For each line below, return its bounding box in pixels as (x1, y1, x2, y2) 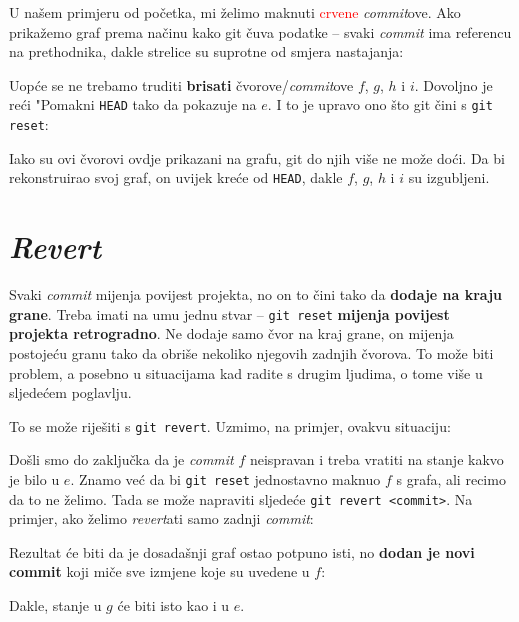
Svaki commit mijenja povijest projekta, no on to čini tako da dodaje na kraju (9, 284, 503, 305)
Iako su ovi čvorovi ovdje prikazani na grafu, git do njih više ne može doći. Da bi (9, 147, 505, 168)
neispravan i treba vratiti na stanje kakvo (249, 449, 504, 470)
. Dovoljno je (414, 74, 493, 95)
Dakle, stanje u (9, 595, 102, 616)
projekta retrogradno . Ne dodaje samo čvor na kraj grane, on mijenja (9, 323, 454, 344)
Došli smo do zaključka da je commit (9, 449, 234, 470)
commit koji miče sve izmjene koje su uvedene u (9, 561, 310, 582)
